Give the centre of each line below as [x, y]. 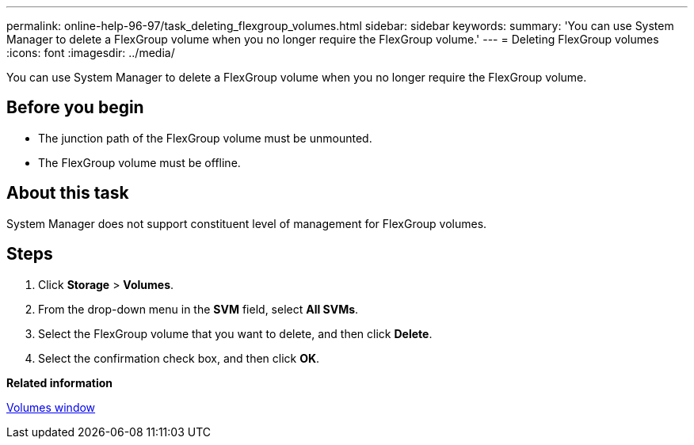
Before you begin [75, 108]
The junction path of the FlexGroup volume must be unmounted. [205, 138]
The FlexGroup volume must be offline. [139, 162]
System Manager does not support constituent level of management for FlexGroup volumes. [247, 223]
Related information [60, 382]
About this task [68, 193]
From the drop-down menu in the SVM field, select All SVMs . [198, 309]
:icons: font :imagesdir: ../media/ [91, 53]
